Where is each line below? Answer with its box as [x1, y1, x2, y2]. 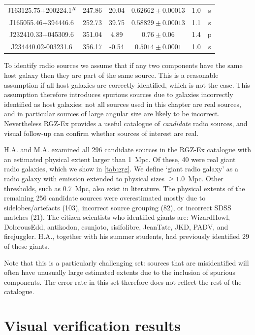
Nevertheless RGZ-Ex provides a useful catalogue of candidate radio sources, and [4, 118, 248, 128]
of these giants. [4, 241, 49, 251]
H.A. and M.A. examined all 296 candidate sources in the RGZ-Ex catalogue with [4, 144, 251, 155]
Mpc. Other [188, 173, 223, 183]
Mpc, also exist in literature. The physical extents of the [75, 183, 245, 193]
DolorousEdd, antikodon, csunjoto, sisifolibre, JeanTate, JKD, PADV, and [4, 221, 228, 232]
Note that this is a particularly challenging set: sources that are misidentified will [4, 257, 249, 268]
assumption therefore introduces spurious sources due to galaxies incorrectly [4, 89, 233, 100]
